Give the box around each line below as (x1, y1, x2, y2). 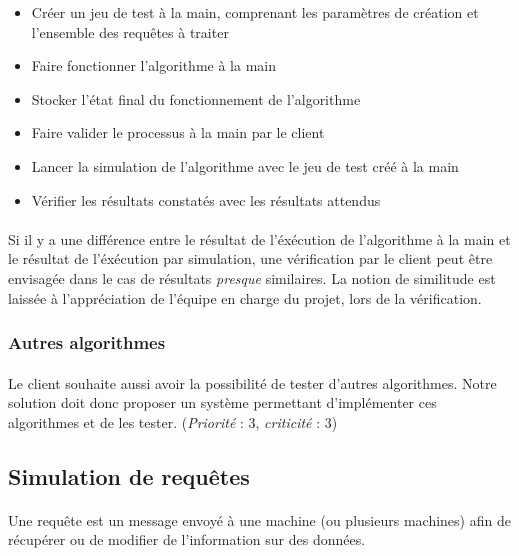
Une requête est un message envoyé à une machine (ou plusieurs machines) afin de (8, 509, 511, 530)
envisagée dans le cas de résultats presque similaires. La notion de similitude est (8, 267, 496, 288)
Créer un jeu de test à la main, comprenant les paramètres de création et (31, 2, 479, 22)
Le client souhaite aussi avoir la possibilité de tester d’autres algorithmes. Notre (8, 372, 497, 393)
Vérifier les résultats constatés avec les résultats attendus (31, 189, 381, 210)
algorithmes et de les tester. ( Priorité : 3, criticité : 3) (8, 411, 338, 432)
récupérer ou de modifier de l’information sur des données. (8, 529, 366, 550)
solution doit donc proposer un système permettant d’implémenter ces (8, 392, 437, 413)
